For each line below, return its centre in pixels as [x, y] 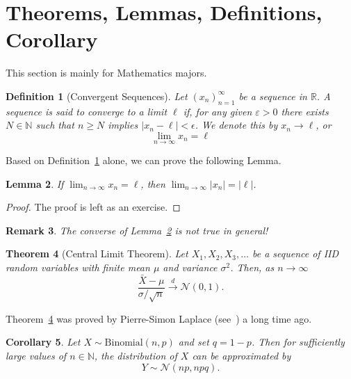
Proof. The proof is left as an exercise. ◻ [93, 207]
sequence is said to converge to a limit [87, 111]
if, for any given [218, 111]
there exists [305, 111]
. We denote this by [236, 125]
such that [55, 125]
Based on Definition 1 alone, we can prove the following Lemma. [144, 160]
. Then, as [252, 267]
